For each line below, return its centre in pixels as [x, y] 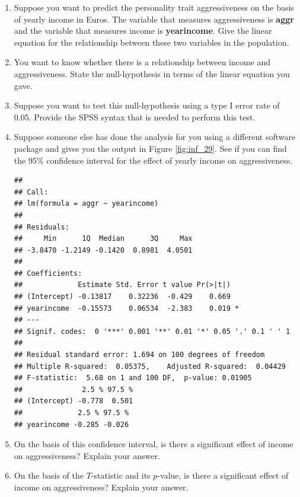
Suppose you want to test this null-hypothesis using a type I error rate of [147, 105]
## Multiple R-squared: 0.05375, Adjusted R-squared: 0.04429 [150, 366]
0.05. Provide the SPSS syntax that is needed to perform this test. [135, 117]
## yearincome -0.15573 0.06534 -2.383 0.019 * [127, 308]
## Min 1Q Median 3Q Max [103, 239]
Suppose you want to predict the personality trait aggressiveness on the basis [154, 7]
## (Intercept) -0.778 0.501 [74, 401]
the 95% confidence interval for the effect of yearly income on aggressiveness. [153, 160]
